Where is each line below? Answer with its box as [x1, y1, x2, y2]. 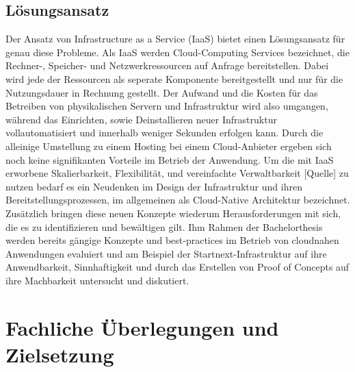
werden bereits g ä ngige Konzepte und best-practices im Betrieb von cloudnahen [5, 233, 339, 247]
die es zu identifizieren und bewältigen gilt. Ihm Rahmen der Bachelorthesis [5, 219, 323, 234]
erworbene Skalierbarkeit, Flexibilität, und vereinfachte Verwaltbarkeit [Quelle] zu [5, 166, 349, 180]
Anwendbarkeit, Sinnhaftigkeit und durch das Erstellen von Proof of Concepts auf [5, 260, 350, 274]
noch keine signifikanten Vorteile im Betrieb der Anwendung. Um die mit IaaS [5, 152, 334, 166]
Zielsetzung [5, 340, 114, 368]
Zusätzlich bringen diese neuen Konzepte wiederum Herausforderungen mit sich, [5, 206, 341, 220]
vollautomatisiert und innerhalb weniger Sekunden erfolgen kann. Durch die [5, 125, 324, 140]
